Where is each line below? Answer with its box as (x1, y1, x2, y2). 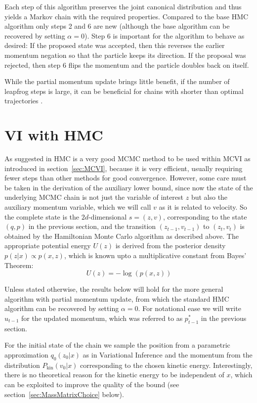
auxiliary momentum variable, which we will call (4, 202, 151, 212)
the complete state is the (4, 211, 80, 222)
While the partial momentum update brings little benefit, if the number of (4, 76, 230, 87)
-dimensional (88, 211, 127, 222)
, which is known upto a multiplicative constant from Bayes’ (64, 250, 247, 260)
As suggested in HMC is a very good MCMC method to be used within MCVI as (4, 153, 251, 164)
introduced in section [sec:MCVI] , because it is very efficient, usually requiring (4, 163, 243, 173)
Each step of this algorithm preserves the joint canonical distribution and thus (4, 1, 242, 11)
